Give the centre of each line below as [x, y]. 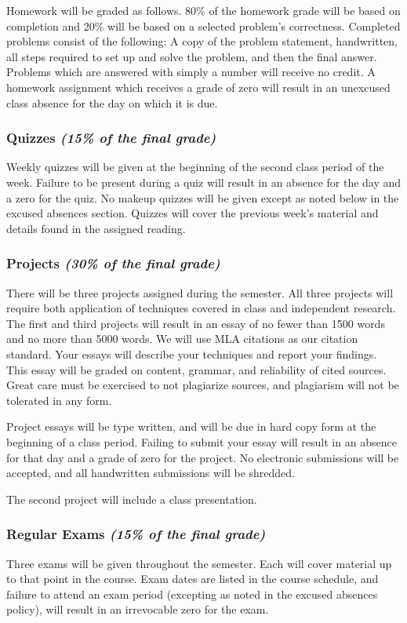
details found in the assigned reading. [96, 228]
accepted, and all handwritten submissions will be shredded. [151, 473]
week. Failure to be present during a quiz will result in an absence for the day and [204, 182]
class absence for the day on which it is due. [112, 102]
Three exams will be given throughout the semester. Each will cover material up [199, 563]
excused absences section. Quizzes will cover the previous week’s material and [193, 213]
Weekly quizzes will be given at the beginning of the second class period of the [195, 167]
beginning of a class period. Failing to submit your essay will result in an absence [202, 441]
